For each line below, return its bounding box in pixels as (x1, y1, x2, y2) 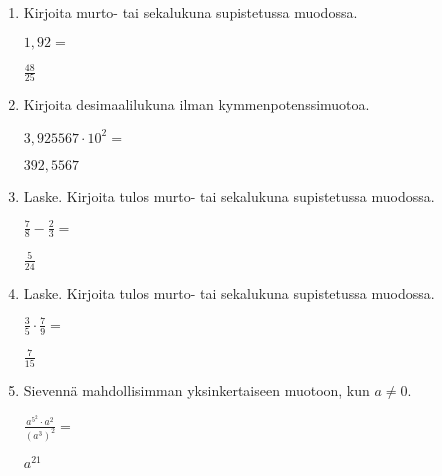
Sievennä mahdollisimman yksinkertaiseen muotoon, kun (23, 380, 370, 401)
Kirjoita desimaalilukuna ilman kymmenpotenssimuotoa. (23, 94, 370, 115)
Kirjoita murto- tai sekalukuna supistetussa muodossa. (23, 2, 358, 22)
